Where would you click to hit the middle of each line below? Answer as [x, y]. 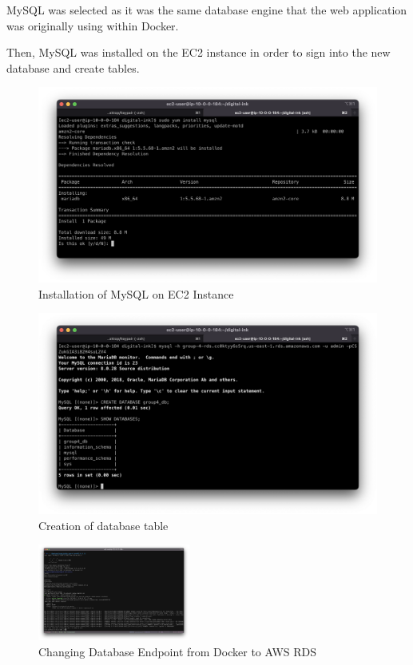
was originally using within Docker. [93, 25]
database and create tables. [73, 67]
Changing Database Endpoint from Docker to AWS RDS [178, 651]
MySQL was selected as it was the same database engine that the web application [207, 10]
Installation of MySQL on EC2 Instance [136, 293]
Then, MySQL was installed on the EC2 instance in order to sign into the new [199, 52]
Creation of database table [103, 525]
